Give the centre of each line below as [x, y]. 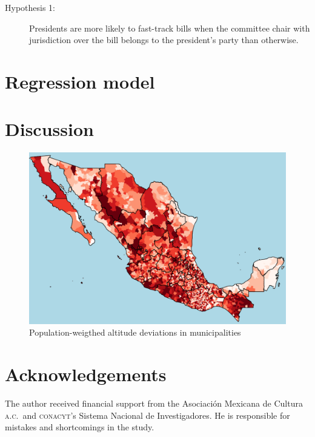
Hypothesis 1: [30, 7]
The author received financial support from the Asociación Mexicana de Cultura [154, 403]
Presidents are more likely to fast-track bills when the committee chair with [170, 28]
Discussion [49, 129]
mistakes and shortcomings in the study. [80, 427]
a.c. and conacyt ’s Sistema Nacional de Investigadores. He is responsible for [148, 415]
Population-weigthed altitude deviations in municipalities [135, 332]
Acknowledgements [86, 374]
